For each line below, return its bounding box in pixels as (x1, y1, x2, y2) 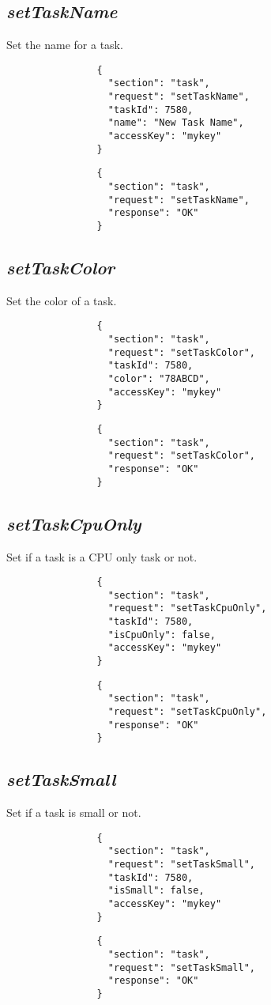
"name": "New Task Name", (107, 117, 244, 129)
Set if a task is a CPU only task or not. (6, 548, 198, 565)
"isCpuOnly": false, (107, 629, 216, 640)
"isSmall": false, (107, 885, 205, 897)
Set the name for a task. (6, 36, 123, 53)
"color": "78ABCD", (107, 373, 210, 385)
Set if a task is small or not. (6, 804, 141, 821)
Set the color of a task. (6, 292, 117, 308)
